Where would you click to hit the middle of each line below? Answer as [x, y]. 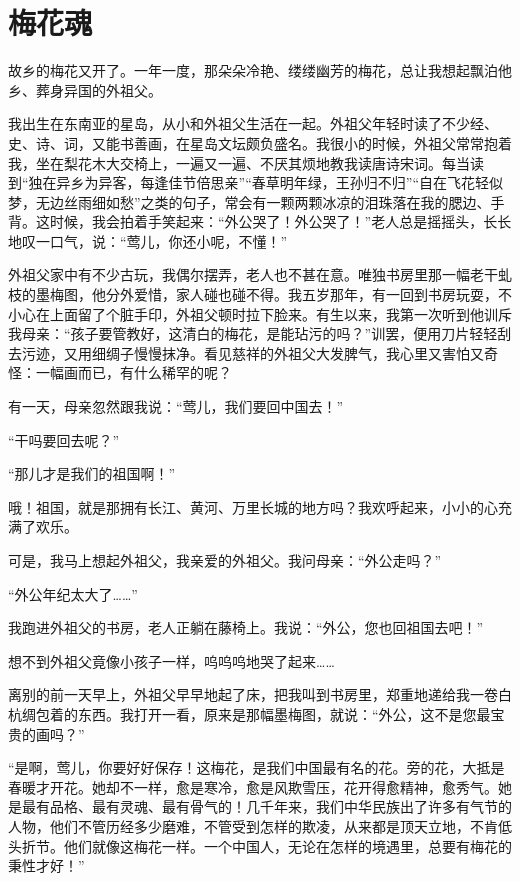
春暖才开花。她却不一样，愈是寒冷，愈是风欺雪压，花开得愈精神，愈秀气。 [253, 786]
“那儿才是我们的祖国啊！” [92, 473]
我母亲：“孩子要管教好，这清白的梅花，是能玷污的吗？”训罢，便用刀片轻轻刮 [260, 333]
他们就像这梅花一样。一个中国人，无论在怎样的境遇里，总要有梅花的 [287, 845]
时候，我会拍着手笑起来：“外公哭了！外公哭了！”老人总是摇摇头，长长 [280, 221]
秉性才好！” [46, 865]
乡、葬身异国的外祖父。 [85, 89]
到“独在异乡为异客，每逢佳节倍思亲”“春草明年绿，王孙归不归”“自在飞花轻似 [256, 182]
